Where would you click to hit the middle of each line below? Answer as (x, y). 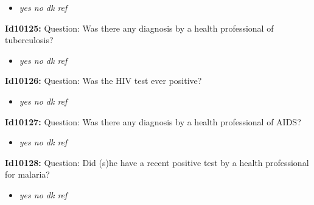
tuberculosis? (29, 40)
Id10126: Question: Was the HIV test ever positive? (103, 81)
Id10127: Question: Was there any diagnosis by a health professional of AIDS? (153, 121)
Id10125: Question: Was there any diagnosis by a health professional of (139, 28)
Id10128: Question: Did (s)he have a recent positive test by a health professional (157, 162)
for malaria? (27, 174)
